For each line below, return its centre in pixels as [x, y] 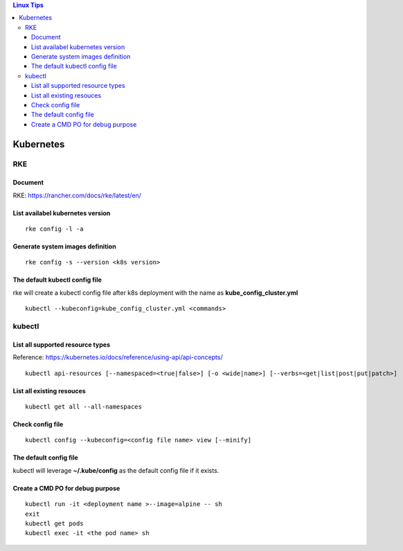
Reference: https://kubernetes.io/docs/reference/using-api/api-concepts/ [118, 357]
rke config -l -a [54, 229]
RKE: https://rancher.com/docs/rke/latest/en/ [77, 195]
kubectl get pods [54, 523]
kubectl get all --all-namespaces [83, 406]
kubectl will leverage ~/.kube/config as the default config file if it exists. [116, 470]
